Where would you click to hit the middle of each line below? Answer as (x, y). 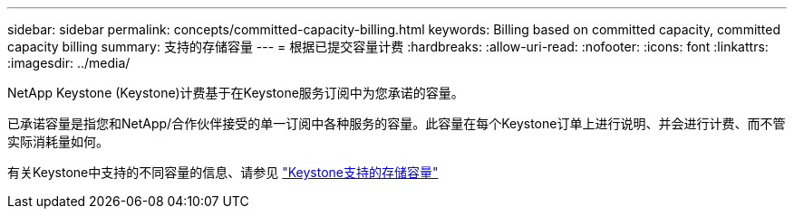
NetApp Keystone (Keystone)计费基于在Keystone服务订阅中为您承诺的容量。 (236, 93)
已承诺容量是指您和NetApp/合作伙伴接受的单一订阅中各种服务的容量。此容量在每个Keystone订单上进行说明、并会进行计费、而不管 (397, 123)
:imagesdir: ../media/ (69, 63)
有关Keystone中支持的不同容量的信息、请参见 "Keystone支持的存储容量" (223, 172)
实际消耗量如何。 (58, 141)
